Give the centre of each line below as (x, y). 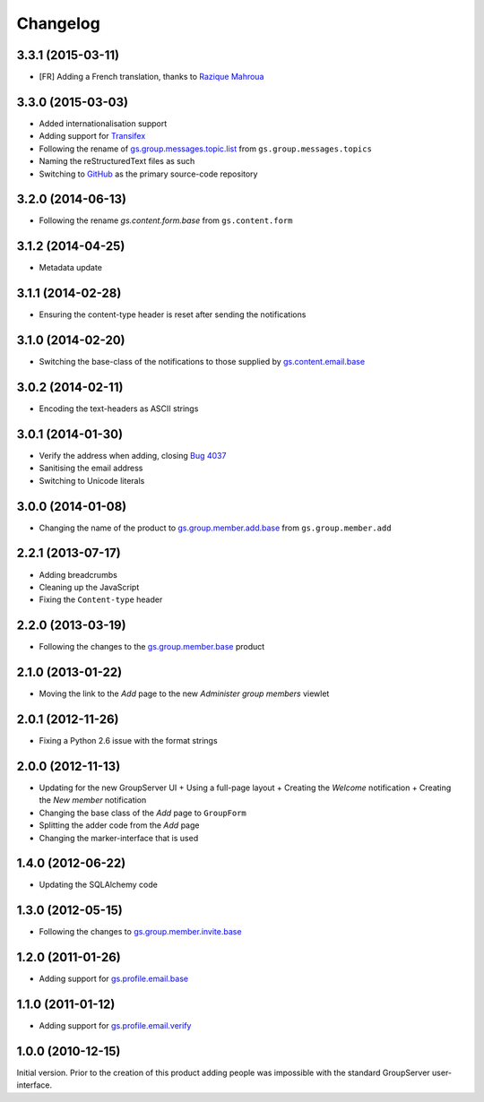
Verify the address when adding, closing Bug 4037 (133, 455)
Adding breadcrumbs (78, 574)
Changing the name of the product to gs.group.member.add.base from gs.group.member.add (215, 528)
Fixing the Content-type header (101, 599)
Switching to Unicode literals (92, 480)
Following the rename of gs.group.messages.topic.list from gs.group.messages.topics (205, 149)
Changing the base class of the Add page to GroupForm (143, 813)
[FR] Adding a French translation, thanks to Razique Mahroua (151, 77)
